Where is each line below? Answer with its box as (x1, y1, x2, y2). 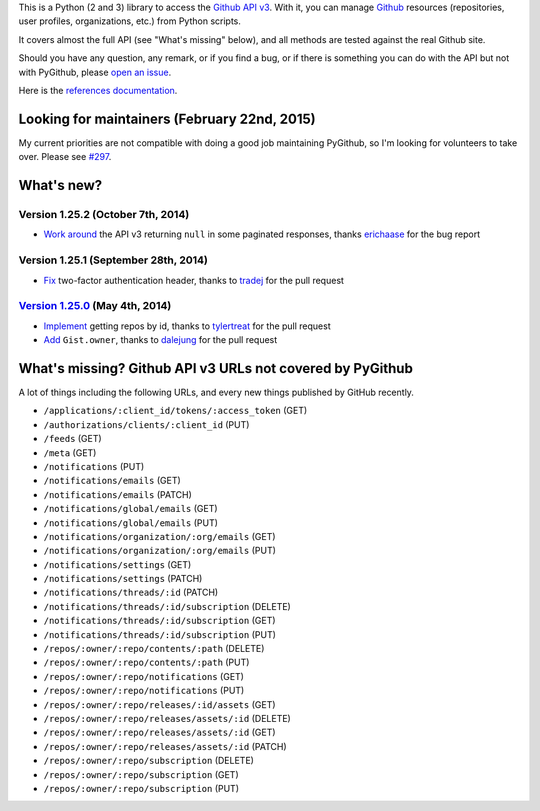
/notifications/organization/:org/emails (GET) (43, 530, 276, 542)
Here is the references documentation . (18, 84, 178, 96)
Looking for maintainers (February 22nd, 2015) (18, 110, 317, 127)
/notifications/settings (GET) (43, 558, 192, 570)
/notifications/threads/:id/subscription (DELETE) (43, 600, 292, 612)
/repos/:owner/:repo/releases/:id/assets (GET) (43, 698, 276, 710)
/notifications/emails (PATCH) (43, 488, 192, 500)
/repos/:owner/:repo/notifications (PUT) (43, 685, 245, 697)
